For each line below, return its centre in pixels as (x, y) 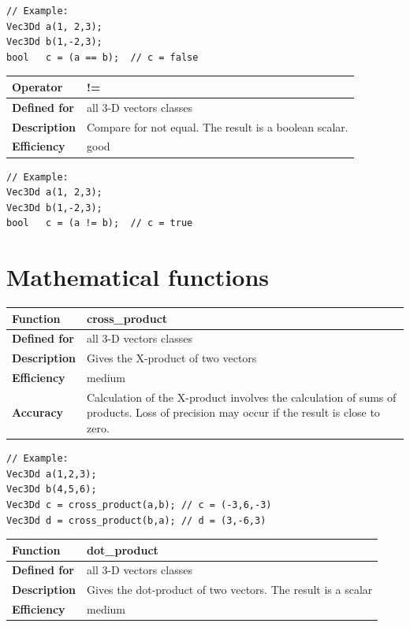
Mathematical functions (138, 277)
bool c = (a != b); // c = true (100, 223)
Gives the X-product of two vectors (172, 358)
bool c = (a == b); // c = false (102, 57)
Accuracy (38, 412)
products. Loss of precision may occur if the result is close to (233, 412)
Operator (37, 86)
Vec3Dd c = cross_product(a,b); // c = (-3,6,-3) (139, 505)
